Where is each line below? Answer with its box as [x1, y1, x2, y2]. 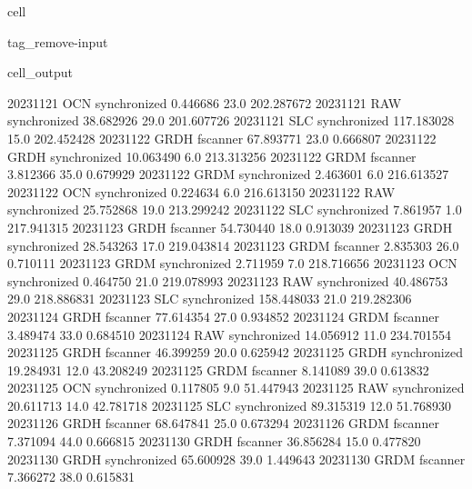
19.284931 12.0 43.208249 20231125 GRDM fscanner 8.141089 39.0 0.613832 [7, 360, 429, 379]
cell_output [7, 63, 73, 82]
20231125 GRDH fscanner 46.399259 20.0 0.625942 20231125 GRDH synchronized [7, 343, 463, 362]
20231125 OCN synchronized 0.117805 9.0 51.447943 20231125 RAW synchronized [7, 378, 465, 397]
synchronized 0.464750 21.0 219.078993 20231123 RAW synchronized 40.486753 [7, 271, 448, 290]
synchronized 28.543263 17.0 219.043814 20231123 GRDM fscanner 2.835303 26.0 [7, 235, 459, 254]
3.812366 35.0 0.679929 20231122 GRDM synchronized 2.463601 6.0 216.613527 [7, 165, 449, 184]
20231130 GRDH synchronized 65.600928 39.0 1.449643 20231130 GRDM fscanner [7, 449, 466, 468]
